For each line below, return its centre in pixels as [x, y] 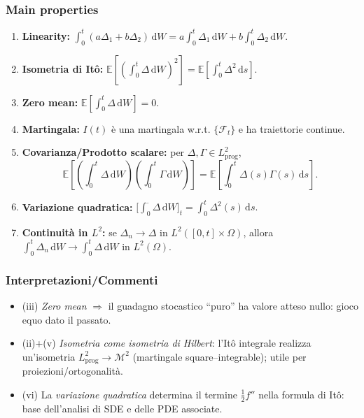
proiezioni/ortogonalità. [72, 371]
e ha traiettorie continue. [292, 128]
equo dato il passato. [66, 319]
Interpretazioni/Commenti [82, 279]
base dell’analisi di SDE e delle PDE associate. [122, 408]
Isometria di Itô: [63, 68]
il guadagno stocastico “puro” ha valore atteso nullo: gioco [233, 305]
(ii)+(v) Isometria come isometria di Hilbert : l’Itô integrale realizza [167, 343]
